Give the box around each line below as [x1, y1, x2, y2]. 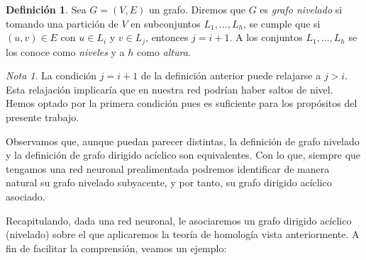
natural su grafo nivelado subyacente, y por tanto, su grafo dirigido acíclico [6, 175, 332, 190]
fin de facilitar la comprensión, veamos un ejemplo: [6, 240, 227, 255]
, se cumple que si [243, 16, 321, 30]
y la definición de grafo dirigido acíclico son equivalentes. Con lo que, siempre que [6, 147, 361, 162]
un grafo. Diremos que [148, 2, 245, 16]
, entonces [145, 30, 189, 45]
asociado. [6, 188, 45, 203]
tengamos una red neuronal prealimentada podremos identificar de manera [6, 161, 330, 176]
